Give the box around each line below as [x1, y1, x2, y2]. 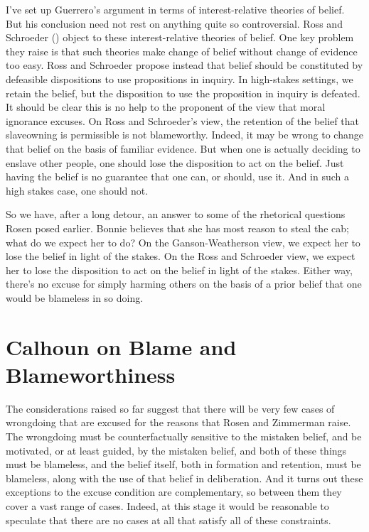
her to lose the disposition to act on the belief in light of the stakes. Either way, [6, 262, 353, 277]
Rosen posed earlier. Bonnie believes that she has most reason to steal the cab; [6, 220, 349, 235]
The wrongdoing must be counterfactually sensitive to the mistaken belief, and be [6, 428, 362, 443]
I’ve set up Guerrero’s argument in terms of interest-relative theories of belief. [6, 2, 345, 16]
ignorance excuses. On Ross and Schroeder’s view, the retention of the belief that [6, 113, 359, 128]
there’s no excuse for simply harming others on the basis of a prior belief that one [6, 276, 362, 291]
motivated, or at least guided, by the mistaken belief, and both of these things [6, 443, 347, 457]
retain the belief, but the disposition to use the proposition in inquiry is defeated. [6, 85, 360, 100]
